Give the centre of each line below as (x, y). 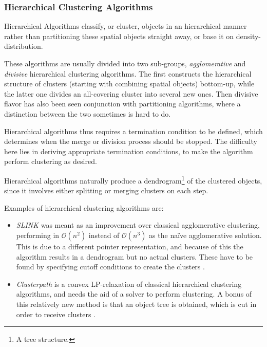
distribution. (24, 46)
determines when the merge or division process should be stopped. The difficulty (131, 141)
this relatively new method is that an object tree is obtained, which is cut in (136, 304)
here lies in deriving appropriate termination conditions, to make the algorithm (129, 151)
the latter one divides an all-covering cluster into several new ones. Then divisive (131, 93)
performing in (38, 235)
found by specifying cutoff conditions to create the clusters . (110, 267)
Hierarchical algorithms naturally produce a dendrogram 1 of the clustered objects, (133, 179)
